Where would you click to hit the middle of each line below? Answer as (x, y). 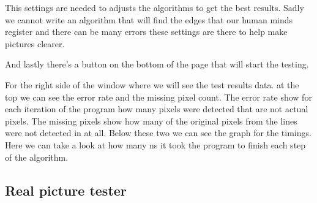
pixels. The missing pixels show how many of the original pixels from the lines (151, 121)
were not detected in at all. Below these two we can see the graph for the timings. (158, 133)
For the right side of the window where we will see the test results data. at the (152, 84)
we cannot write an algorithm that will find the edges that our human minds (149, 19)
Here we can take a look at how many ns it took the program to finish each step (155, 144)
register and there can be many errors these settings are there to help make (146, 32)
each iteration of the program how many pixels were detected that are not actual (157, 109)
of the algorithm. (37, 157)
